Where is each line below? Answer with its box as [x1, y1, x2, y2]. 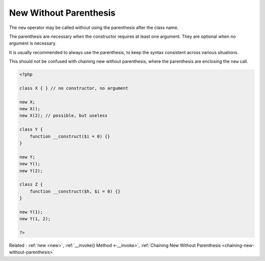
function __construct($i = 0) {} [29, 133, 110, 139]
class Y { [19, 127, 43, 132]
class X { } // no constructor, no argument [19, 85, 129, 91]
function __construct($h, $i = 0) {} [29, 188, 121, 194]
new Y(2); [19, 168, 43, 174]
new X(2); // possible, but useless [19, 113, 108, 118]
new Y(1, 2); [19, 216, 51, 222]
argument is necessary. [9, 40, 56, 46]
